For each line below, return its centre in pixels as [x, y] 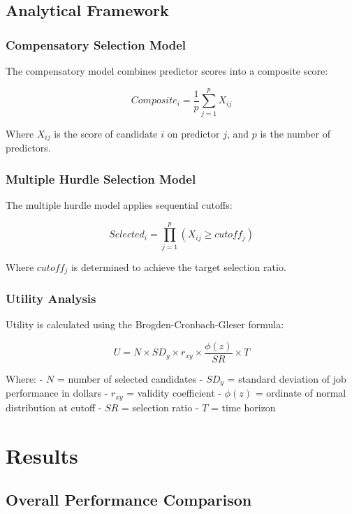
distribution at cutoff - [54, 407]
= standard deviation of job [287, 379]
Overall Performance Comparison [129, 500]
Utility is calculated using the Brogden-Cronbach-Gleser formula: [145, 324]
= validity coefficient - [174, 393]
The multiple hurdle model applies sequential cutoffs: [119, 204]
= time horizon [243, 407]
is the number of [295, 133]
